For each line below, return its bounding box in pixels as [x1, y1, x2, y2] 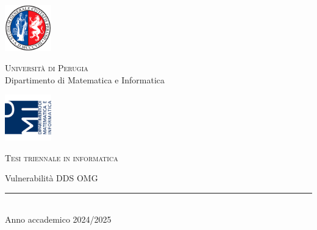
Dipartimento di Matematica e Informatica [5, 73, 165, 86]
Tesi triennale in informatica [5, 151, 118, 164]
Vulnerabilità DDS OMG [5, 172, 98, 184]
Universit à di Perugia [5, 61, 88, 74]
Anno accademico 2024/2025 [5, 213, 112, 226]
